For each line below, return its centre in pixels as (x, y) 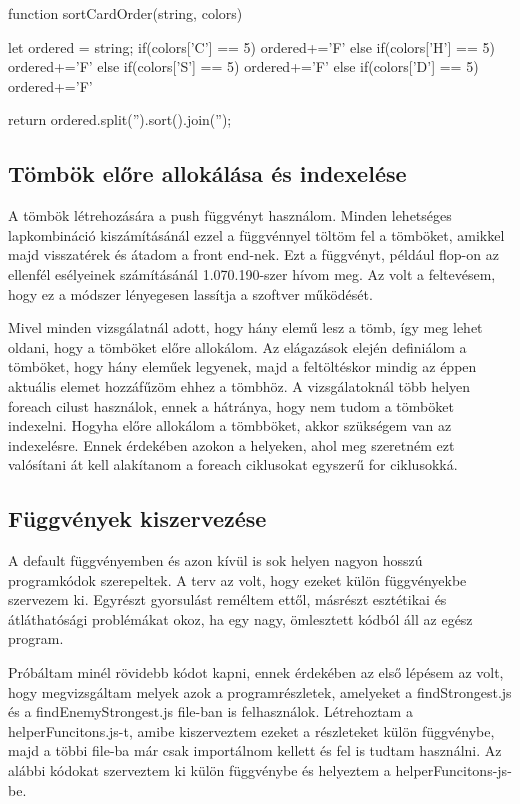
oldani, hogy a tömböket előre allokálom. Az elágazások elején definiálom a (237, 346)
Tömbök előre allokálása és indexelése (207, 173)
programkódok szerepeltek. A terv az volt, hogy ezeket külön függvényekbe (237, 579)
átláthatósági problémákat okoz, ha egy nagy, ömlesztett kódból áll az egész (240, 618)
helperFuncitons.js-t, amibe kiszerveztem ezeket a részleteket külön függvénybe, (251, 730)
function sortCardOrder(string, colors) (125, 13)
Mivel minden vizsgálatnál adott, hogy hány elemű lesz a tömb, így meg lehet (245, 327)
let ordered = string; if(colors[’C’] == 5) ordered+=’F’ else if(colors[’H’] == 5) (251, 46)
